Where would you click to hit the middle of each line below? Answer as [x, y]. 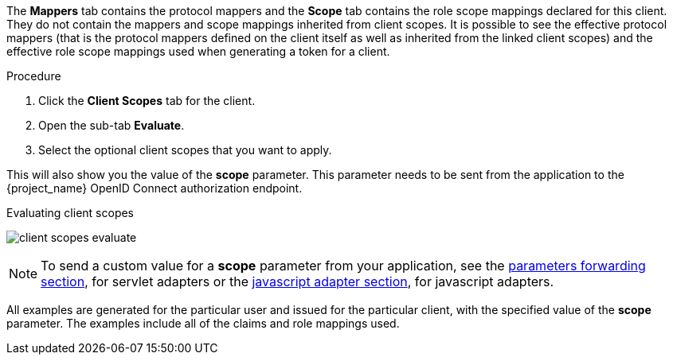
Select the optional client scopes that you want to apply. [185, 150]
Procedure [34, 76]
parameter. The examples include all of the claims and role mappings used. [203, 323]
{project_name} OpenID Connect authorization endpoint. [155, 188]
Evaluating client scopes [70, 213]
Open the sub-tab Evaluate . [112, 125]
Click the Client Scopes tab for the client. [147, 101]
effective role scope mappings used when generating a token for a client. [198, 51]
